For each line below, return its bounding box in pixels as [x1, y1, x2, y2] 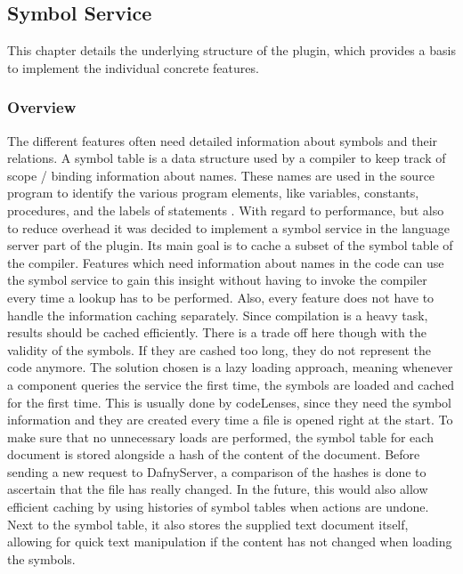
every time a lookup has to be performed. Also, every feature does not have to [7, 287, 435, 306]
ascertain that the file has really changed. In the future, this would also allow [7, 480, 428, 498]
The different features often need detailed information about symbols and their [7, 131, 438, 150]
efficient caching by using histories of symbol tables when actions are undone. [7, 497, 429, 516]
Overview [7, 96, 77, 118]
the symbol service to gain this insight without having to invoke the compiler [7, 271, 427, 289]
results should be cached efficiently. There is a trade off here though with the [7, 323, 426, 342]
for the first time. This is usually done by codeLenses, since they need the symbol [7, 392, 452, 411]
